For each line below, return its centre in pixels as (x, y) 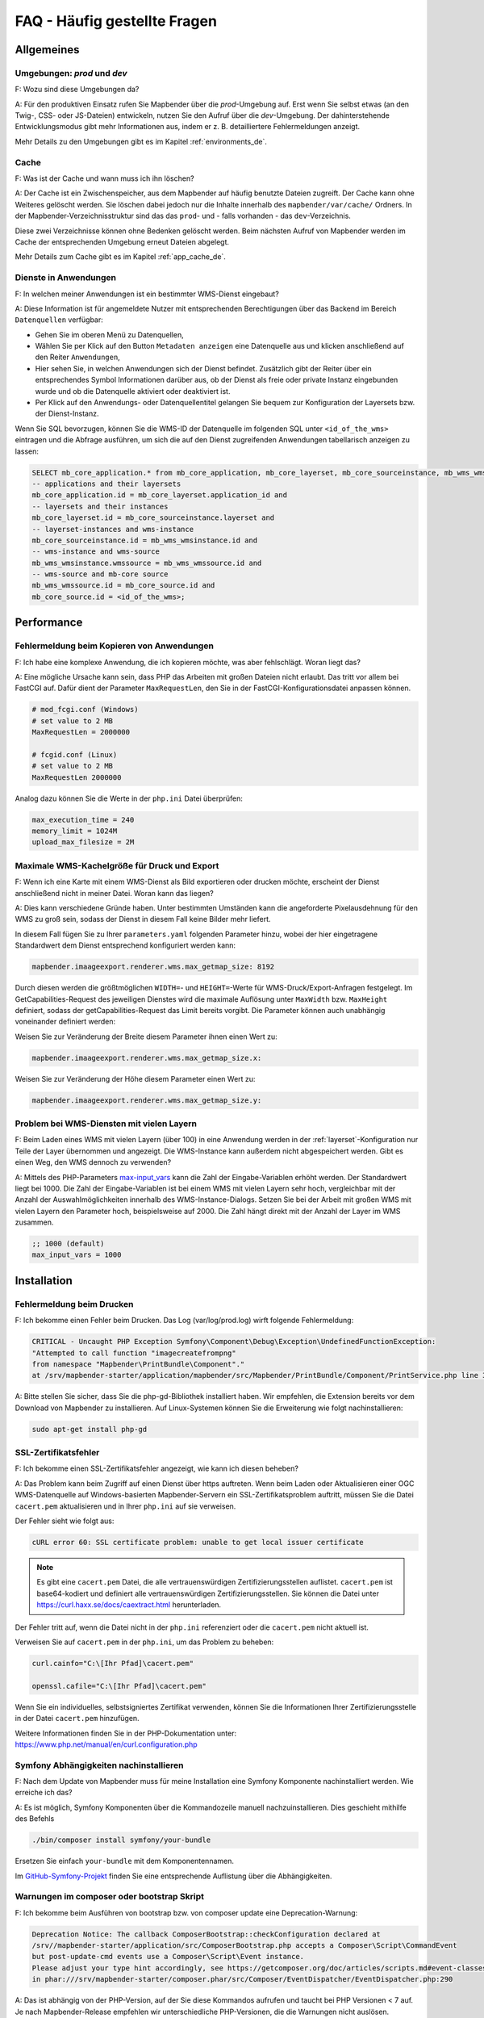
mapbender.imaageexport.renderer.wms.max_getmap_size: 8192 (153, 967)
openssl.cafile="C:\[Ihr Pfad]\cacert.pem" (119, 1686)
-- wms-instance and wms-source (96, 552)
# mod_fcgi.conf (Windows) (85, 710)
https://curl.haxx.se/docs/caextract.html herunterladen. (129, 1605)
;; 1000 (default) (68, 1244)
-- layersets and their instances (100, 506)
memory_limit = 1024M (75, 831)
